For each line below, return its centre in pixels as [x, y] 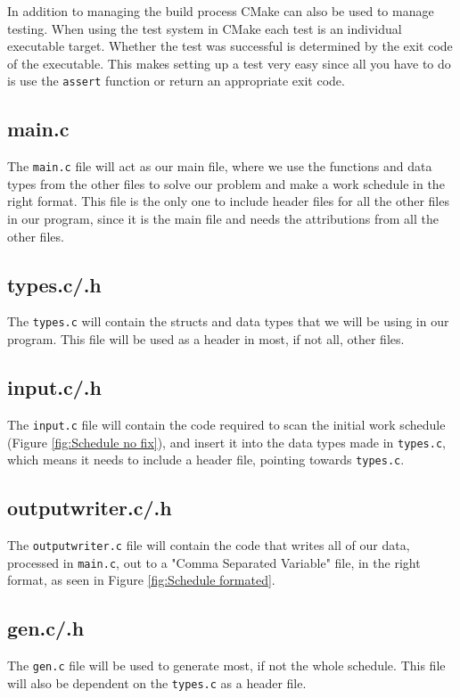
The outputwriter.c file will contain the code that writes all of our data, [209, 545]
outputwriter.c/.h [90, 508]
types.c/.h [54, 284]
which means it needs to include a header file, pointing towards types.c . [206, 460]
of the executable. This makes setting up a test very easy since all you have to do [229, 63]
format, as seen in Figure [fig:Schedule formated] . [141, 580]
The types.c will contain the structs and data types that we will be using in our [228, 321]
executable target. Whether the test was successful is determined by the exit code [230, 46]
